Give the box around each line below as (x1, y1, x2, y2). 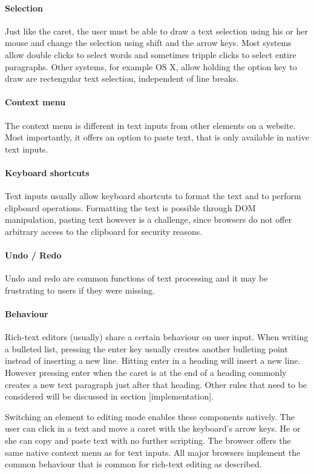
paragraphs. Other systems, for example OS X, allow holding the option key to (5, 60, 297, 73)
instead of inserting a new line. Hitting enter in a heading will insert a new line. (5, 354, 301, 367)
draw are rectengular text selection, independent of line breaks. (5, 72, 239, 85)
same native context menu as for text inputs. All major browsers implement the (5, 446, 301, 458)
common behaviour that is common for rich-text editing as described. (5, 458, 262, 470)
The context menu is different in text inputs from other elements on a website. (5, 119, 296, 131)
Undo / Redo (5, 249, 62, 262)
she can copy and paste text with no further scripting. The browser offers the (5, 434, 291, 447)
